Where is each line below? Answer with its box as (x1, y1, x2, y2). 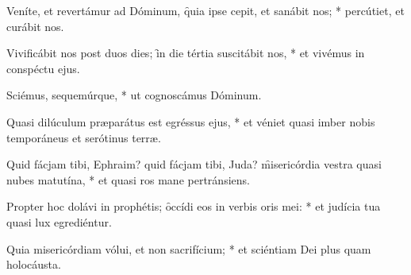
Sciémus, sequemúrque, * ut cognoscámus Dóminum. (6, 87, 262, 103)
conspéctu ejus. (6, 60, 80, 76)
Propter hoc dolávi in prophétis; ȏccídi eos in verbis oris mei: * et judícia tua (6, 198, 381, 215)
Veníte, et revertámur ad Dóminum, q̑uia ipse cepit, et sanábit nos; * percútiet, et (6, 2, 405, 18)
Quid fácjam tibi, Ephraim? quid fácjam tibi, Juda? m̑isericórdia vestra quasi (6, 156, 382, 172)
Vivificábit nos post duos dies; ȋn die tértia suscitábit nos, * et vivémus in (6, 45, 365, 61)
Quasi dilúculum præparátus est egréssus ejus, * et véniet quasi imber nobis (6, 113, 375, 130)
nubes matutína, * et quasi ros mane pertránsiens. (6, 171, 250, 188)
